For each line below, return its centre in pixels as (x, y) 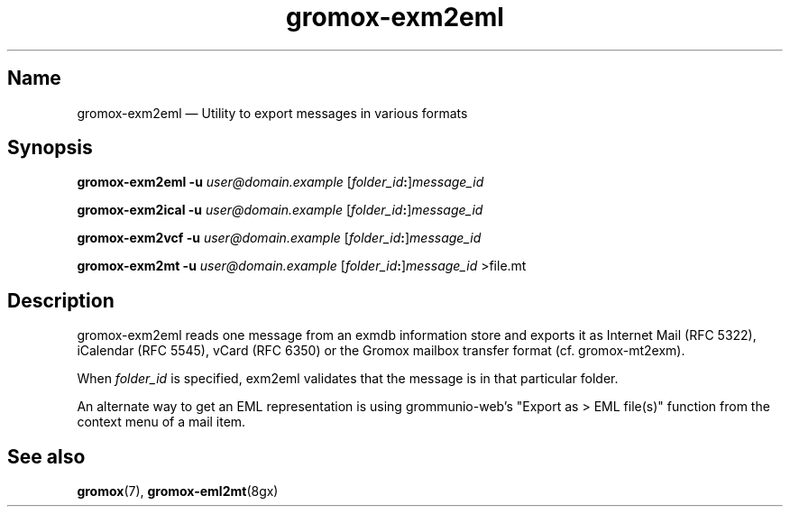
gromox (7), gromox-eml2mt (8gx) (178, 491)
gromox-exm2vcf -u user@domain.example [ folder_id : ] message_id (279, 238)
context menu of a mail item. (161, 422)
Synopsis (50, 148)
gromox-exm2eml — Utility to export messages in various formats (272, 113)
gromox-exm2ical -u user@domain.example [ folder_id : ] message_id (280, 210)
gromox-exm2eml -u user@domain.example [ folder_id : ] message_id (280, 182)
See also (46, 456)
